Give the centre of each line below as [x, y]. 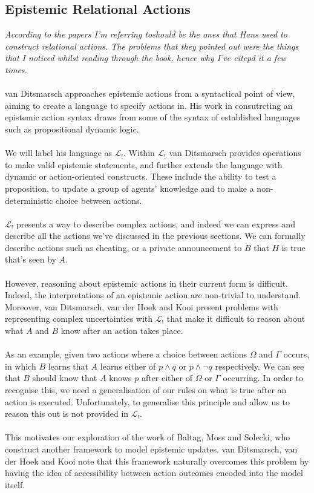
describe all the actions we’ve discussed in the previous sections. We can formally [155, 236]
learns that [68, 366]
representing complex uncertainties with [79, 318]
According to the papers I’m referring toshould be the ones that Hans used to [146, 34]
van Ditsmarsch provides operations [235, 153]
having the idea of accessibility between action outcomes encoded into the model [154, 473]
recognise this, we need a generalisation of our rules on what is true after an [146, 390]
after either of [167, 378]
